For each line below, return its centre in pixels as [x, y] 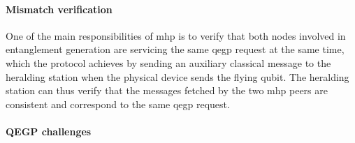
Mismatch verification [59, 9]
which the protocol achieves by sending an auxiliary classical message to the [168, 62]
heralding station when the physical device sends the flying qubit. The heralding [177, 76]
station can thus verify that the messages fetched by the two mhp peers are [167, 90]
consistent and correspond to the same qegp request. [118, 104]
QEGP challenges [49, 131]
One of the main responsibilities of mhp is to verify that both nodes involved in [176, 35]
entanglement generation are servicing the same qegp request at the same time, [175, 49]
